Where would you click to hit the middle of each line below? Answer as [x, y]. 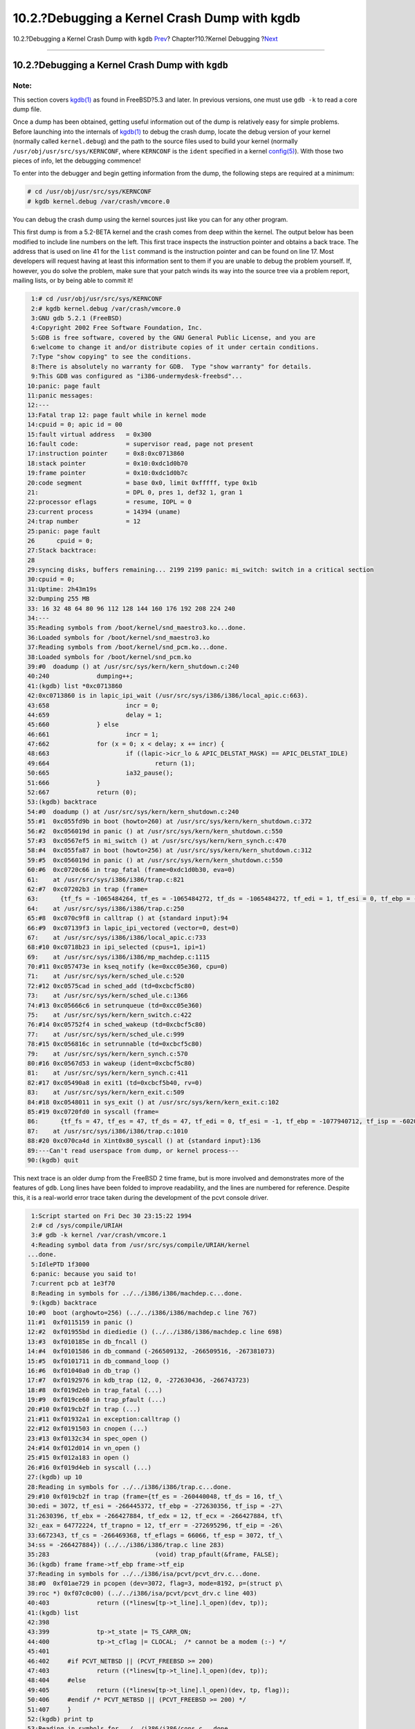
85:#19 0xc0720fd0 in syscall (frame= [93, 1111]
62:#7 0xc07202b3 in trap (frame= [87, 889]
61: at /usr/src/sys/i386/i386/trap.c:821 [106, 879]
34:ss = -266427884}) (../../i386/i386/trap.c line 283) [126, 1545]
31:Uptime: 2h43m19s [62, 589]
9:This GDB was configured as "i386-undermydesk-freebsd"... [137, 376]
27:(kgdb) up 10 [55, 1477]
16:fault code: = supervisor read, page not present [140, 444]
